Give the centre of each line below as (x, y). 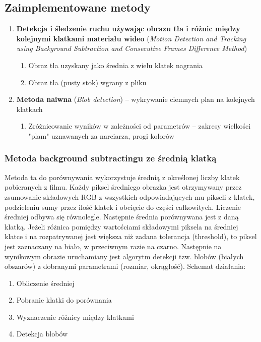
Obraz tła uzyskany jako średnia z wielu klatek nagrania (115, 65)
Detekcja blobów (42, 334)
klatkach (29, 109)
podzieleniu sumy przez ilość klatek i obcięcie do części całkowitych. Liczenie (123, 207)
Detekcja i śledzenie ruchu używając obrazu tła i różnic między (128, 28)
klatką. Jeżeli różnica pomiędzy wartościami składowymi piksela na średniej (121, 226)
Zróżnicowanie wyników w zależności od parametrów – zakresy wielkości (140, 126)
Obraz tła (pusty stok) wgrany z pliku (87, 82)
